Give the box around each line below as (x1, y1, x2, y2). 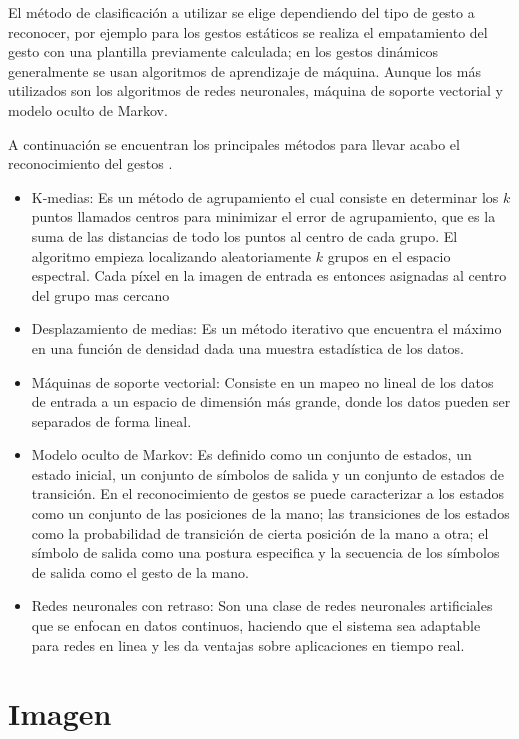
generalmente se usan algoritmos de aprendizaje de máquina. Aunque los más (8, 60, 481, 81)
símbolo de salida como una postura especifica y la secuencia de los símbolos (31, 542, 500, 563)
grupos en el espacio (327, 245, 451, 266)
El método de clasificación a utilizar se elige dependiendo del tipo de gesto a (8, 2, 475, 22)
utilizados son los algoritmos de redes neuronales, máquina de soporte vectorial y (8, 80, 503, 101)
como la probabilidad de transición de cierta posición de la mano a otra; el (31, 522, 489, 543)
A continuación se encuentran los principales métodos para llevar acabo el (8, 133, 460, 154)
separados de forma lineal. (31, 410, 192, 431)
